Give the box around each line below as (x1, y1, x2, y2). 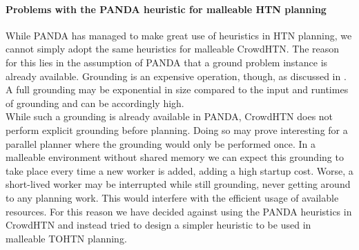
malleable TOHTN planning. (6, 231, 127, 245)
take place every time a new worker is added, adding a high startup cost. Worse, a (6, 163, 353, 177)
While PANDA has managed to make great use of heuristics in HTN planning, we (6, 28, 352, 42)
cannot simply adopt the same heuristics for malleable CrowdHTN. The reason (6, 41, 340, 56)
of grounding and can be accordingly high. (6, 95, 184, 110)
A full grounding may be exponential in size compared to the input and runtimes (6, 82, 349, 97)
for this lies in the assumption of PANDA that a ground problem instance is (6, 55, 328, 69)
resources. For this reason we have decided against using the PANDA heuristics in (6, 204, 352, 218)
